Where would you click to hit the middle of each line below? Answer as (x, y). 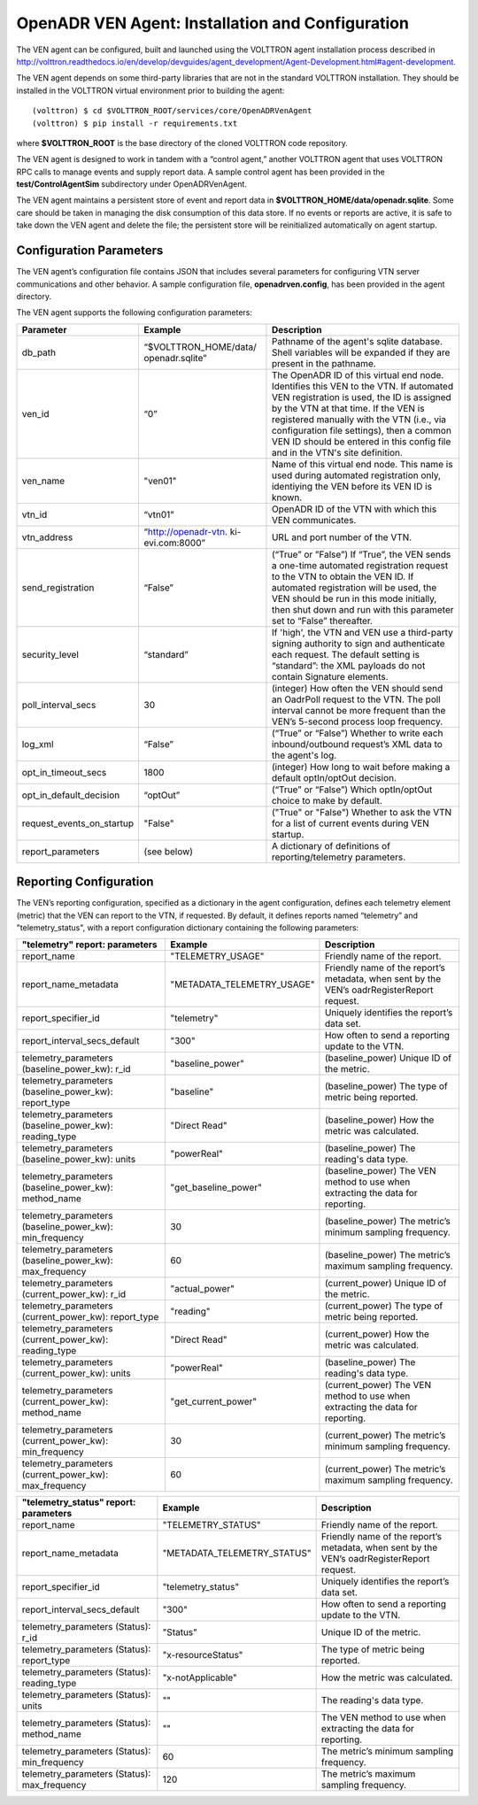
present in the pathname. (324, 363)
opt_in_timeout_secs (64, 772)
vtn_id (35, 514)
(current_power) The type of (384, 1306)
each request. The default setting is (346, 654)
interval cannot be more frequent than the (358, 710)
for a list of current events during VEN (350, 823)
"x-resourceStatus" (203, 1655)
